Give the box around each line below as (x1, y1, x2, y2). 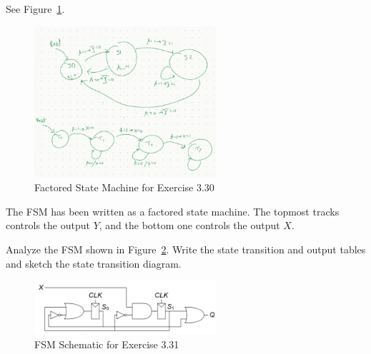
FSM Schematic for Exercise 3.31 (34, 336, 179, 351)
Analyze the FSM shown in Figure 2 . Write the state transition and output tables (6, 242, 366, 257)
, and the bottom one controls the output (99, 218, 280, 233)
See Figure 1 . (6, 1, 65, 16)
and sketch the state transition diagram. (6, 256, 182, 270)
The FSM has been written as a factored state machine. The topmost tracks (6, 203, 340, 218)
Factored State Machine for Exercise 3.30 (34, 180, 214, 195)
